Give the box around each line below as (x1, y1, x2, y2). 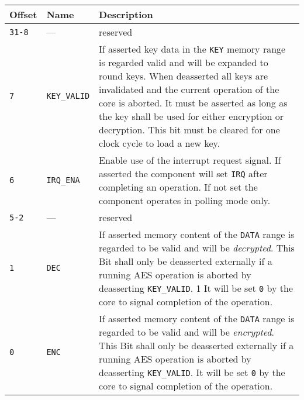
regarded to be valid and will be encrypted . (99, 325, 274, 339)
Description (99, 8, 153, 21)
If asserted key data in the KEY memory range (99, 42, 286, 56)
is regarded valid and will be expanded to (99, 56, 268, 69)
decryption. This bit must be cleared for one (99, 123, 280, 136)
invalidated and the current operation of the (99, 82, 279, 96)
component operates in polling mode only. (99, 194, 271, 207)
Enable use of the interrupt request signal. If (99, 153, 281, 167)
